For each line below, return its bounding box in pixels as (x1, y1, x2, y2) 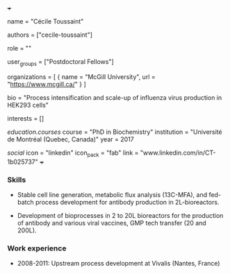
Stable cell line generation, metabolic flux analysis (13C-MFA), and (17, 190, 207, 198)
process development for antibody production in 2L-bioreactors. (35, 198, 220, 206)
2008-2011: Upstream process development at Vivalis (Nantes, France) (17, 259, 220, 268)
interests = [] (7, 114, 44, 122)
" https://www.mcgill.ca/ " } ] (7, 80, 87, 88)
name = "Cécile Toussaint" (7, 17, 84, 25)
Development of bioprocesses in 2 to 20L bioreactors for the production (17, 211, 224, 219)
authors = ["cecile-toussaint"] (7, 31, 92, 39)
